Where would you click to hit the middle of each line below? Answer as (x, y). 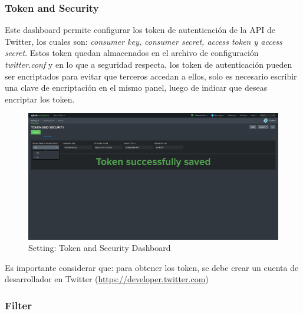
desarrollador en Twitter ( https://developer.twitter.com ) (107, 279)
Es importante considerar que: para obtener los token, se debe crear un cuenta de (152, 267)
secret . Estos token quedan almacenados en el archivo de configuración (132, 53)
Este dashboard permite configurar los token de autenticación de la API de (140, 30)
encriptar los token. (40, 99)
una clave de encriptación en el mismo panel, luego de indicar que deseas (136, 87)
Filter (18, 305)
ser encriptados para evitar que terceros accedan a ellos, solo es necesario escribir (151, 76)
